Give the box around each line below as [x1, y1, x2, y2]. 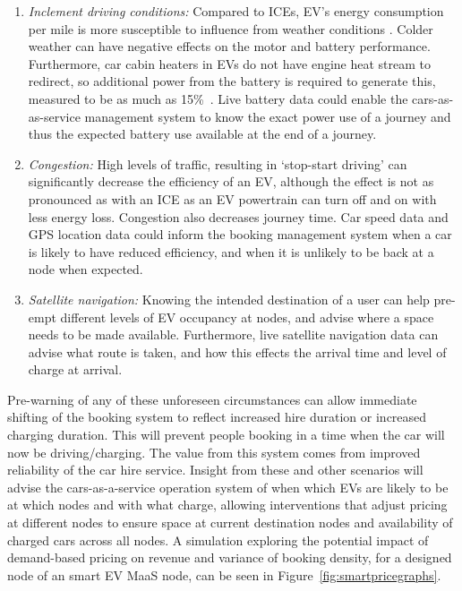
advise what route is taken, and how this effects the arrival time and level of [28, 342, 447, 361]
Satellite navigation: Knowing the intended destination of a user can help [28, 289, 430, 308]
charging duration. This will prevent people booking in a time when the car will [7, 425, 445, 444]
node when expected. [28, 260, 143, 278]
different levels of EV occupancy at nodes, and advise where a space [60, 307, 434, 326]
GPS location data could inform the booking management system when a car [28, 225, 452, 244]
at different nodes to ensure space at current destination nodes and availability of [7, 513, 453, 532]
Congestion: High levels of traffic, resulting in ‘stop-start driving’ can [28, 154, 407, 173]
